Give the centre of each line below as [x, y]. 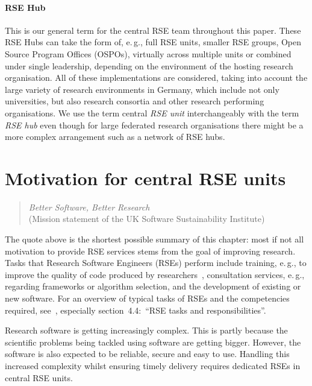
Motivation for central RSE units [145, 178]
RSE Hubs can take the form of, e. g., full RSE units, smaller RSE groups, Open [153, 42]
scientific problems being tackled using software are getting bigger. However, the [153, 342]
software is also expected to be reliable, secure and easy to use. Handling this [147, 354]
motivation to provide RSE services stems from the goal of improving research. [150, 251]
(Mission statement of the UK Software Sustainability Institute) [147, 219]
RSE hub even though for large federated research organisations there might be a [154, 125]
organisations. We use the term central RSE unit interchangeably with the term [152, 112]
